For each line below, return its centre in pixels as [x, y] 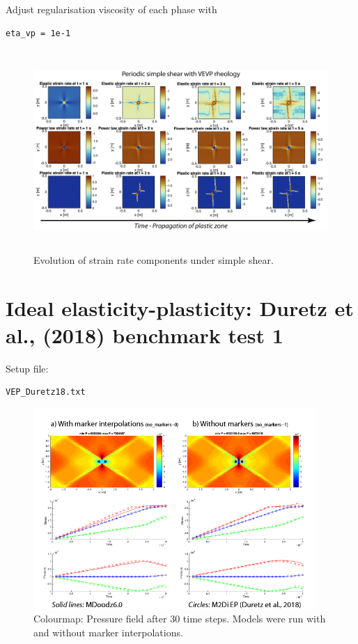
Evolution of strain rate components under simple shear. [154, 259]
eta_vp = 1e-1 [38, 33]
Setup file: [27, 368]
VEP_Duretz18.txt [46, 392]
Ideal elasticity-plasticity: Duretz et [180, 307]
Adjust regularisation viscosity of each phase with [111, 9]
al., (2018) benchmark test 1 [145, 335]
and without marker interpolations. [108, 633]
